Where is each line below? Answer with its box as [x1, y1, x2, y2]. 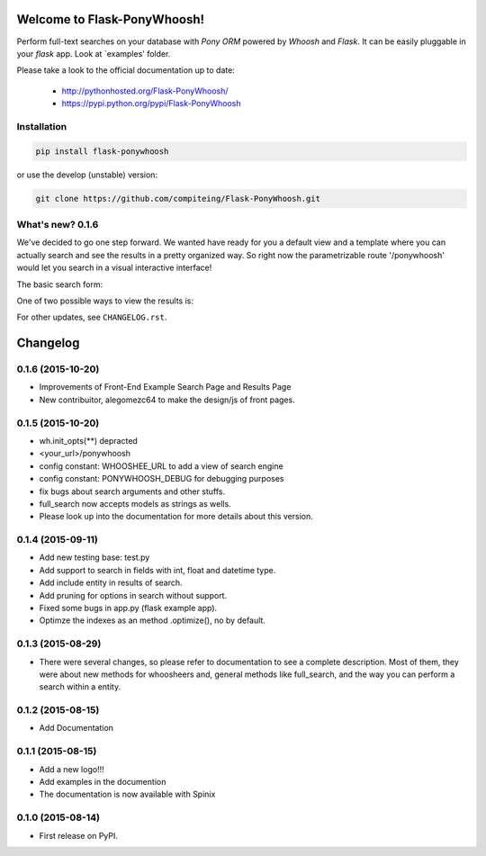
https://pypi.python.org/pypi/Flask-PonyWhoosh [61, 98, 241, 109]
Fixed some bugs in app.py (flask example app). [39, 603, 218, 614]
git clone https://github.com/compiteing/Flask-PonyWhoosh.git [35, 194, 321, 203]
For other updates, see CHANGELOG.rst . [16, 311, 167, 323]
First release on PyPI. [39, 830, 119, 841]
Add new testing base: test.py [39, 552, 150, 563]
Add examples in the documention [39, 777, 166, 787]
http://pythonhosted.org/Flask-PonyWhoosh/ [61, 86, 229, 96]
